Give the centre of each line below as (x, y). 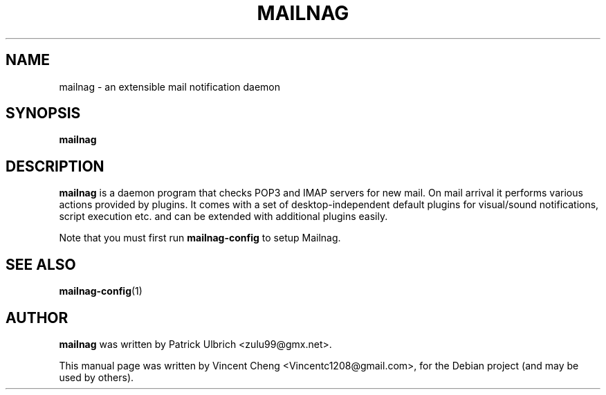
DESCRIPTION (55, 166)
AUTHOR (37, 318)
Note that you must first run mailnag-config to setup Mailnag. (200, 238)
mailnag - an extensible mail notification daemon (170, 86)
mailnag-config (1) (101, 291)
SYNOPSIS (43, 113)
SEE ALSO (41, 264)
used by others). (97, 377)
